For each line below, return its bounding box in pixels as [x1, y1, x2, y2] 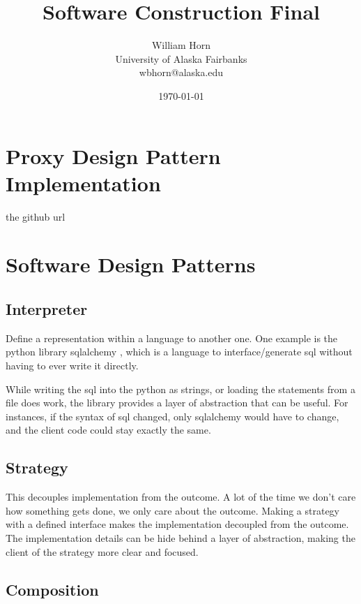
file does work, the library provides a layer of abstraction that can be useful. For [6, 395, 348, 410]
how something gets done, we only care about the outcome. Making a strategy [6, 503, 339, 517]
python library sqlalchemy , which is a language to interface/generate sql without [6, 344, 353, 359]
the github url [6, 209, 66, 223]
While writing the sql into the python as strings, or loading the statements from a [6, 381, 355, 396]
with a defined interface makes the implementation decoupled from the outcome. [6, 517, 349, 531]
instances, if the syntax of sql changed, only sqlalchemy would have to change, [6, 408, 339, 423]
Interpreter [6, 297, 88, 319]
